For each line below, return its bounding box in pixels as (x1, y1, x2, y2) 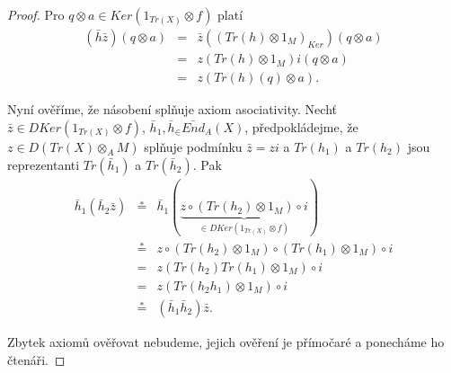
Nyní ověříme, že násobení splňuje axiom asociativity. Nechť (7, 100, 337, 119)
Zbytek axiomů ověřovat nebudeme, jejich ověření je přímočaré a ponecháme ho (7, 333, 445, 351)
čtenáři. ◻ (7, 350, 66, 369)
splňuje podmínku (144, 137, 243, 155)
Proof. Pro (7, 5, 65, 23)
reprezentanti (7, 155, 80, 173)
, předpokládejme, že (244, 117, 358, 136)
